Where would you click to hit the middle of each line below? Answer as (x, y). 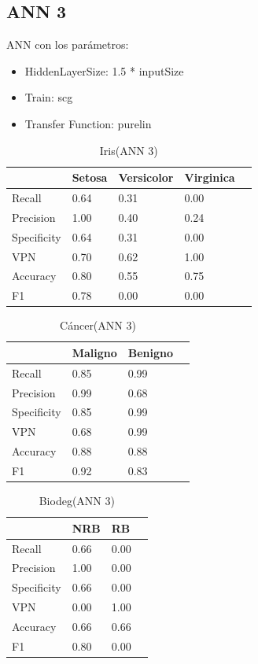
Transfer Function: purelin (88, 123)
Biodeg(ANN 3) (77, 501)
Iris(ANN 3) (129, 150)
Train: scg (49, 97)
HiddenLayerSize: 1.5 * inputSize (104, 70)
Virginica (210, 177)
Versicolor (146, 177)
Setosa (90, 177)
